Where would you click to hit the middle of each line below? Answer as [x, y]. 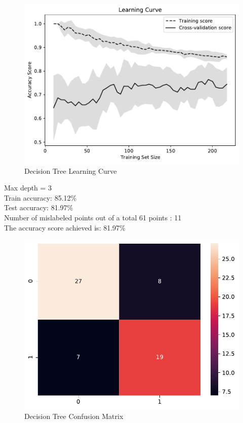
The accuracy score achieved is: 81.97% [65, 227]
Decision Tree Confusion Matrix [74, 416]
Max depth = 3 [28, 188]
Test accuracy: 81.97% [39, 207]
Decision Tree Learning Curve [71, 170]
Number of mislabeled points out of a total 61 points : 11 [93, 217]
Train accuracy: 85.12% [40, 197]
